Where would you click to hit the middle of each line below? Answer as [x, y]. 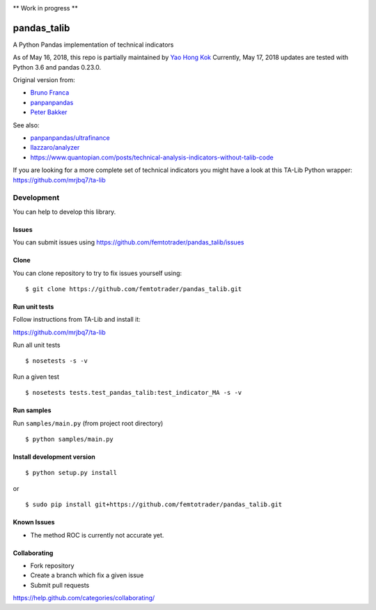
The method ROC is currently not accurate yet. [97, 535]
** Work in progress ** [45, 8]
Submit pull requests [60, 585]
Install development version [54, 457]
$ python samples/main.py [70, 439]
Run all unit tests [37, 345]
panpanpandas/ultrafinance [70, 138]
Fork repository [52, 565]
